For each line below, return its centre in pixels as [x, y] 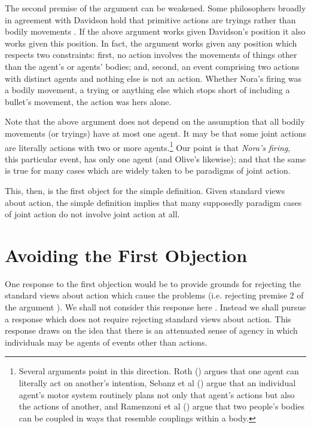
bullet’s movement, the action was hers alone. [88, 101]
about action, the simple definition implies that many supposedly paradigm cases [153, 202]
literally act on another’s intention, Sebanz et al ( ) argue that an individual [157, 383]
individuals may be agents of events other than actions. [106, 342]
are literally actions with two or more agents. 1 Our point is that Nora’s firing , [148, 146]
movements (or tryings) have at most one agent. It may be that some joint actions [155, 133]
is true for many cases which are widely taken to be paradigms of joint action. [148, 170]
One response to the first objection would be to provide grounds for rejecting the [153, 283]
